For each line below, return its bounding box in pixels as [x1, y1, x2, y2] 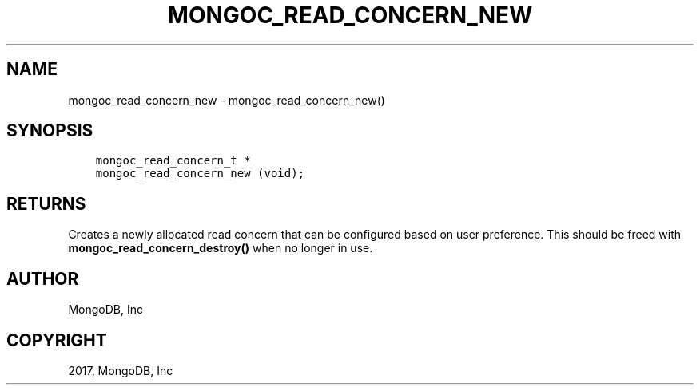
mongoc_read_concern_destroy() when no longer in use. [68, 241, 373, 255]
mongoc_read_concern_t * [95, 154, 251, 168]
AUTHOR [6, 268, 79, 289]
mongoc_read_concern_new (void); [95, 167, 305, 180]
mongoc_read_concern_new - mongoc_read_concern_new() [68, 93, 385, 107]
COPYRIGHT [6, 330, 107, 350]
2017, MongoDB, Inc [68, 363, 173, 377]
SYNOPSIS [6, 120, 93, 141]
